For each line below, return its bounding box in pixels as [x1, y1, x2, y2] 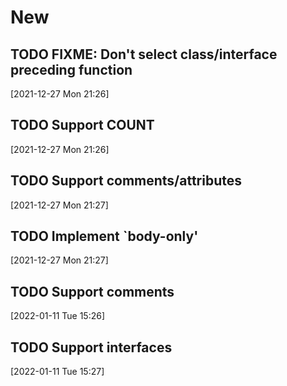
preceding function [10, 61, 133, 78]
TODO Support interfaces [10, 339, 173, 356]
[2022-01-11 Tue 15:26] [10, 310, 106, 322]
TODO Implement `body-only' [10, 228, 199, 245]
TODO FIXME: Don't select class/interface [10, 46, 278, 63]
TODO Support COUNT [10, 117, 155, 134]
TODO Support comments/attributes [10, 172, 243, 190]
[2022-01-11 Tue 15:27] [10, 366, 105, 378]
